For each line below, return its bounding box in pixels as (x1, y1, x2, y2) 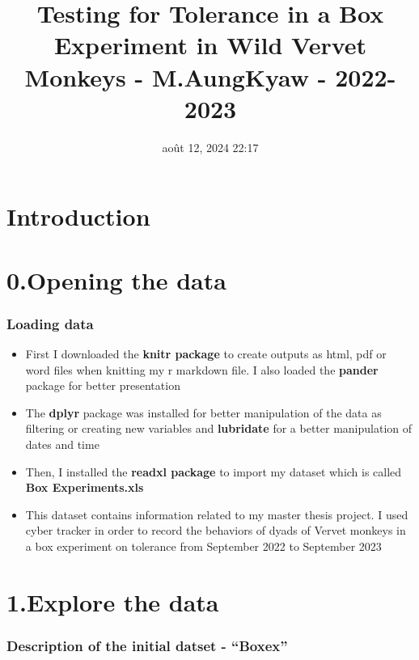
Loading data (6, 313, 94, 333)
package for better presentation (25, 377, 180, 394)
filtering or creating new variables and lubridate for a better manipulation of (25, 420, 413, 437)
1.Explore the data (6, 585, 219, 618)
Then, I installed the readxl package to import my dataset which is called (25, 463, 402, 480)
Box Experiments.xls (25, 479, 144, 496)
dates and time (25, 436, 99, 453)
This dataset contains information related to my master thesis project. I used (25, 506, 408, 522)
